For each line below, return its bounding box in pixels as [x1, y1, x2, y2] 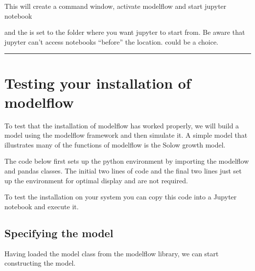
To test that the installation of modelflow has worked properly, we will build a [4, 120, 239, 130]
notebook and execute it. [4, 201, 79, 211]
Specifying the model [4, 225, 114, 240]
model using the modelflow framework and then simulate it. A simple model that [4, 130, 248, 140]
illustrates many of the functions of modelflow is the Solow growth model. [4, 139, 226, 149]
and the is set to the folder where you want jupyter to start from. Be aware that [4, 27, 245, 37]
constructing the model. [4, 258, 76, 268]
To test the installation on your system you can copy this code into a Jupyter [4, 192, 237, 202]
